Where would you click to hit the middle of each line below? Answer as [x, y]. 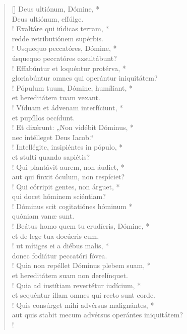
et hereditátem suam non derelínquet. [70, 275]
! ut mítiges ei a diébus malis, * [60, 246]
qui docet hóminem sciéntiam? [59, 196]
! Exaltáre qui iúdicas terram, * [60, 28]
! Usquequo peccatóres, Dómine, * [64, 48]
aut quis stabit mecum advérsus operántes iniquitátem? [97, 315]
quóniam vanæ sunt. [43, 216]
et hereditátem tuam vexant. [56, 97]
